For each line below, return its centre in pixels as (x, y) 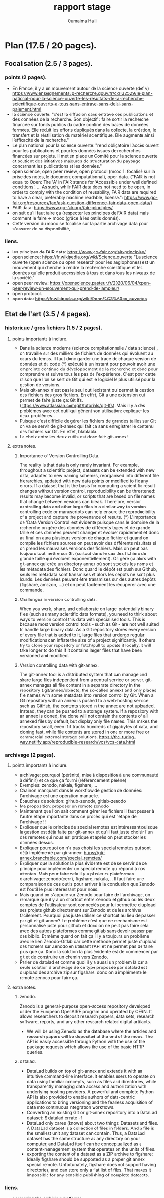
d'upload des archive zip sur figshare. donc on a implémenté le (83, 972)
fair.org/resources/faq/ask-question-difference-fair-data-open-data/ (81, 203)
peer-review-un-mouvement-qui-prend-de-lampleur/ (66, 288)
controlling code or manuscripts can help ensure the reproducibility (87, 512)
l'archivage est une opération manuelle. (59, 795)
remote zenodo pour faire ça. (49, 977)
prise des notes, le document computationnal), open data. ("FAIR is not (83, 176)
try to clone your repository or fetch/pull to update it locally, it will (85, 645)
